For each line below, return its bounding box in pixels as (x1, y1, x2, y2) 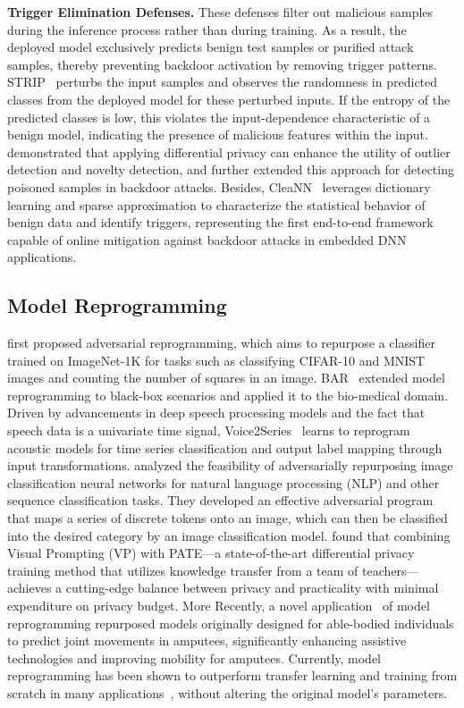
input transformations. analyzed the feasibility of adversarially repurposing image (7, 456, 453, 475)
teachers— (361, 560, 419, 579)
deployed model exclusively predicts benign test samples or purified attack (7, 38, 414, 56)
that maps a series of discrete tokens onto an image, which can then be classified (7, 509, 448, 527)
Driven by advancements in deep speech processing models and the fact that (7, 403, 426, 422)
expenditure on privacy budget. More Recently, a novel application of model (7, 596, 430, 615)
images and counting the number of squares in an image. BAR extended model (7, 368, 445, 387)
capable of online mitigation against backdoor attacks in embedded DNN (7, 230, 407, 249)
